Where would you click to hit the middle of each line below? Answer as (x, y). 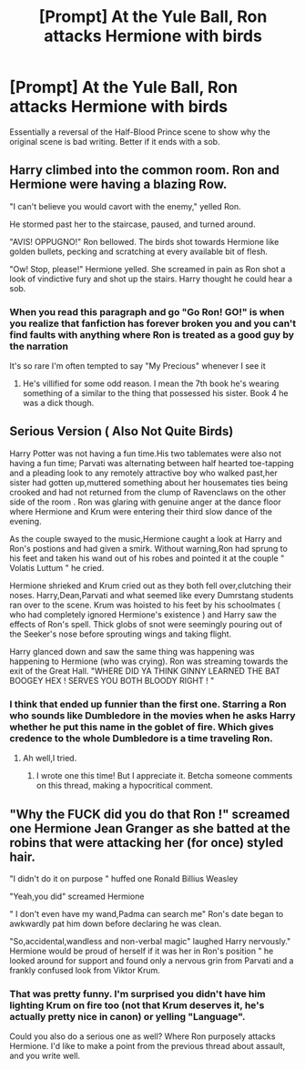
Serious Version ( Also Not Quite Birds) (122, 431)
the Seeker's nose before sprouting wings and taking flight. (121, 634)
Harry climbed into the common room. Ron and (145, 170)
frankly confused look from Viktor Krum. (85, 970)
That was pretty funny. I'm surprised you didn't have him (137, 994)
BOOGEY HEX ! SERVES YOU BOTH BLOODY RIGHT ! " (112, 680)
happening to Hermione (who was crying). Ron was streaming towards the (149, 661)
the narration (39, 346)
